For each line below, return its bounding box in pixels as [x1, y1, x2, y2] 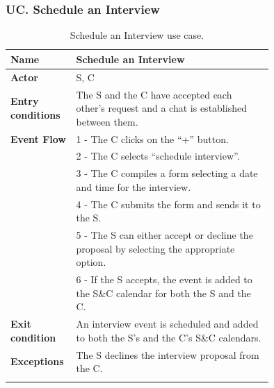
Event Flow [10, 131, 66, 146]
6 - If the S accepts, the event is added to [76, 272, 252, 287]
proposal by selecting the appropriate [76, 241, 235, 255]
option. [76, 255, 106, 269]
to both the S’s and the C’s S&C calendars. [76, 330, 261, 344]
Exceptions [10, 354, 64, 369]
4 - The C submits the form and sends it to [76, 196, 261, 211]
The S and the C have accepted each [76, 87, 232, 101]
